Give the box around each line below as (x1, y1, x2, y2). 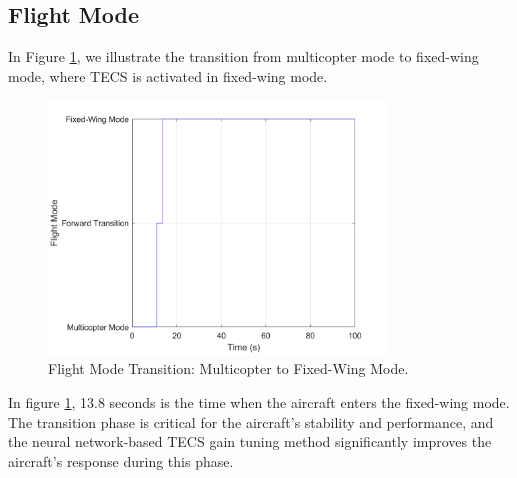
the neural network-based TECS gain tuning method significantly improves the (8, 431, 492, 452)
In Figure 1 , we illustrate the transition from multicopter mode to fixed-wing (8, 46, 479, 67)
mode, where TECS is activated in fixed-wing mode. (8, 65, 328, 86)
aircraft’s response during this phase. (8, 450, 234, 471)
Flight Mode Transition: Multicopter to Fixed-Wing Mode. (48, 358, 409, 379)
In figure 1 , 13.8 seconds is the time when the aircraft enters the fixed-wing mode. (8, 391, 510, 412)
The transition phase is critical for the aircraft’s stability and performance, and (8, 411, 494, 432)
